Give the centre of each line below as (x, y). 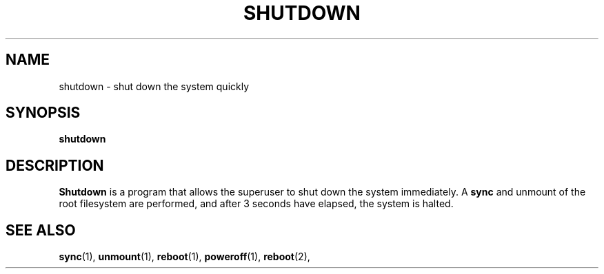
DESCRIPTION (55, 165)
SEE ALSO (41, 230)
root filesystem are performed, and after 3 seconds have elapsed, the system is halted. (256, 204)
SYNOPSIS (43, 113)
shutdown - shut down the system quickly (154, 86)
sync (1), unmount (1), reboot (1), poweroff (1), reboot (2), (184, 257)
